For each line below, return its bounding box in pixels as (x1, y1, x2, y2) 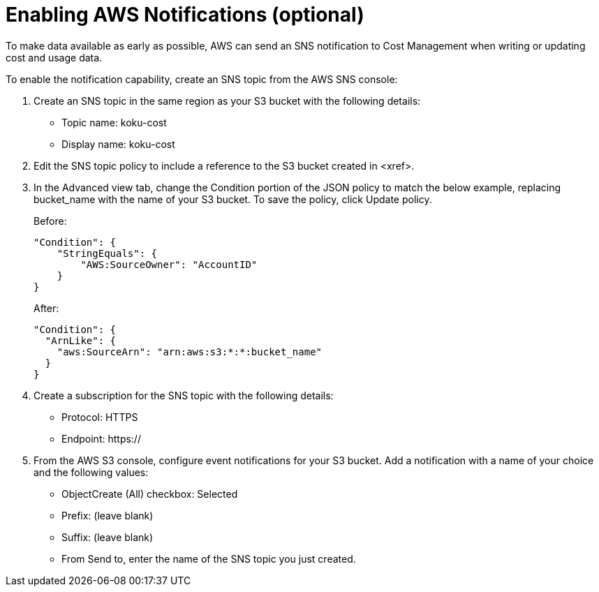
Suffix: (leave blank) (61, 531, 154, 543)
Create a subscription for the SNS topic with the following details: (34, 389, 334, 401)
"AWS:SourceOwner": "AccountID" (80, 258, 258, 270)
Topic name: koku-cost (61, 116, 167, 128)
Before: (34, 214, 67, 227)
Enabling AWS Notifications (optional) (6, 3, 364, 27)
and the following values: (34, 466, 149, 478)
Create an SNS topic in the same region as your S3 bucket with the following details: (34, 94, 421, 107)
